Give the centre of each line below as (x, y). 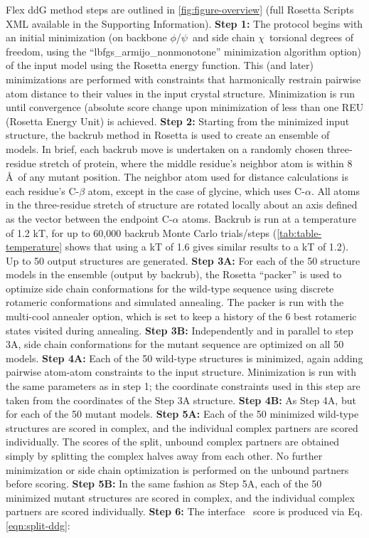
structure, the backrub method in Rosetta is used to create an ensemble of (168, 135)
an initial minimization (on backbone (86, 37)
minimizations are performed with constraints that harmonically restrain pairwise (183, 79)
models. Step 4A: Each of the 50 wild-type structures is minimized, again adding (184, 358)
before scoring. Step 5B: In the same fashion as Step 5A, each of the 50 (164, 484)
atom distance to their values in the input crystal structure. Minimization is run (180, 93)
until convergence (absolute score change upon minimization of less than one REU (185, 107)
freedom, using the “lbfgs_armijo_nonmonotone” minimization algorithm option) (184, 51)
